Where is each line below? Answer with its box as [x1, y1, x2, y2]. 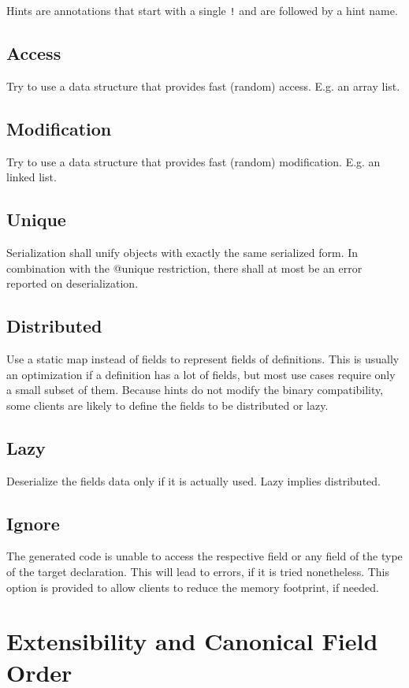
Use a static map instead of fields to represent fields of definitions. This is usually [6, 351, 400, 367]
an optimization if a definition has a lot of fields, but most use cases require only [6, 366, 396, 382]
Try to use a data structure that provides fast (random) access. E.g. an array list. [6, 77, 400, 94]
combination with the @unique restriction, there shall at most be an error [6, 259, 363, 276]
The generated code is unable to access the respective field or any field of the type [6, 548, 403, 564]
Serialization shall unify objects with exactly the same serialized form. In [6, 244, 359, 261]
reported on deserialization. [6, 275, 139, 292]
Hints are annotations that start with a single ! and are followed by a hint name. [6, 2, 398, 18]
